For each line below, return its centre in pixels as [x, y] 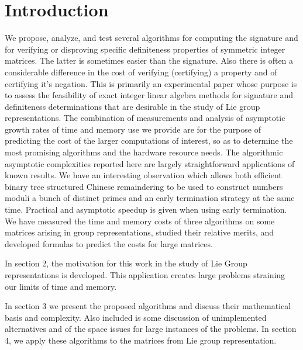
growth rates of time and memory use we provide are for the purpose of [133, 129]
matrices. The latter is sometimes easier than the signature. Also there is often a [149, 60]
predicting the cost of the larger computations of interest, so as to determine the [149, 141]
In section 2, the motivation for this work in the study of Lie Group [126, 263]
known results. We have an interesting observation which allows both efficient [143, 175]
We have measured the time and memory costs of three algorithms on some [140, 221]
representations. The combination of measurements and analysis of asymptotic [145, 118]
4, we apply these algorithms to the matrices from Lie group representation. [141, 340]
